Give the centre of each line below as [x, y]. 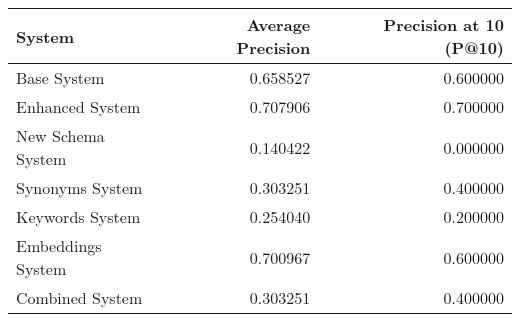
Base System [60, 77]
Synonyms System [79, 187]
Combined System [79, 297]
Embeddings [59, 245]
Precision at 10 [443, 24]
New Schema [60, 135]
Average [278, 24]
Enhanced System [78, 106]
